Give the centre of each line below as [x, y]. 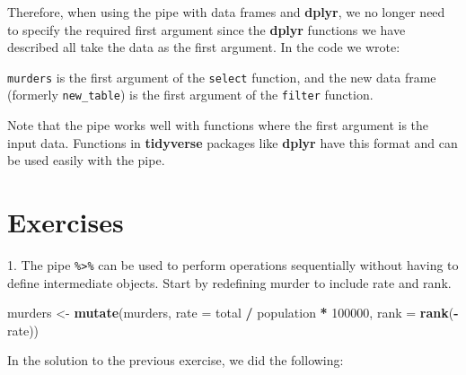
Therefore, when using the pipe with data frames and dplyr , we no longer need [226, 12]
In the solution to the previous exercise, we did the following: [176, 360]
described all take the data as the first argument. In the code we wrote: [204, 47]
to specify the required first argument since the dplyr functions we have [207, 29]
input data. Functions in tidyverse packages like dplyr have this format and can [233, 142]
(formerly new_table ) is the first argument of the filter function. [190, 95]
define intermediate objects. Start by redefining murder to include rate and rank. [229, 282]
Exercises [66, 222]
